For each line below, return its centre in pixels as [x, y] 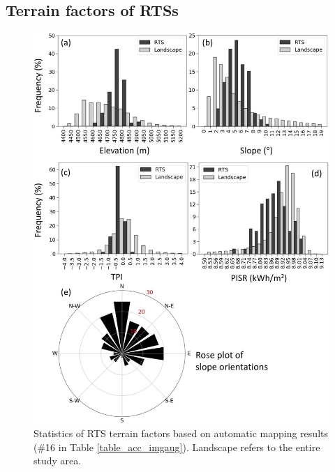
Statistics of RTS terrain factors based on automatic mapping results [181, 433]
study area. [58, 460]
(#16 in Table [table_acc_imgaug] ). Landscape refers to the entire [177, 447]
